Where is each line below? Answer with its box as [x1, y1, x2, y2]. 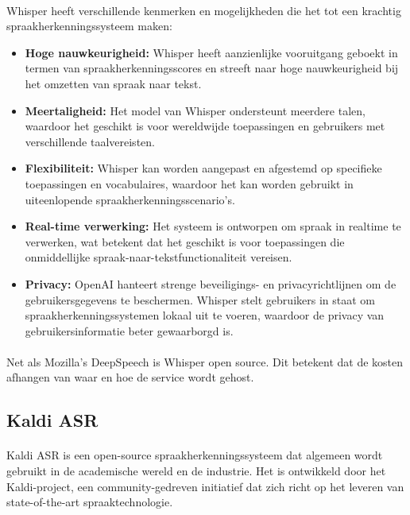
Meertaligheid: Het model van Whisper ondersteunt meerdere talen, [25, 102, 366, 118]
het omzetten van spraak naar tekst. [25, 75, 202, 91]
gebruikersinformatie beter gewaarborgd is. [25, 322, 234, 339]
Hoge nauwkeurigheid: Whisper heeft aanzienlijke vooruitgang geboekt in [25, 44, 398, 60]
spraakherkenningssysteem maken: [6, 17, 172, 34]
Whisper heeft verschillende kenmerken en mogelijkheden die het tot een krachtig [6, 2, 401, 18]
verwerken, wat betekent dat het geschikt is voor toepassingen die [25, 233, 345, 250]
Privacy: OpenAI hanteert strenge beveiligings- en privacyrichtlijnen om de [25, 275, 396, 292]
